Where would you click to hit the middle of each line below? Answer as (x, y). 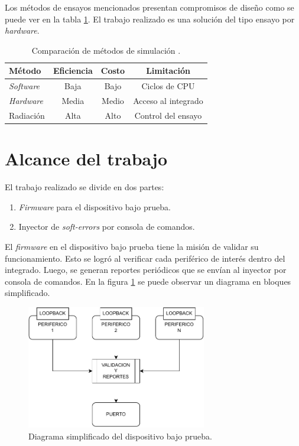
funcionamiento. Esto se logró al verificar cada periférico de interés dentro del (145, 258)
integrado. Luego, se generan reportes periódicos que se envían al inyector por (146, 270)
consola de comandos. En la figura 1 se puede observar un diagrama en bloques (148, 281)
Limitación (168, 71)
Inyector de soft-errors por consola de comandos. (107, 227)
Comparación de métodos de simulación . (106, 50)
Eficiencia (73, 71)
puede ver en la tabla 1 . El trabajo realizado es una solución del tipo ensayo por (150, 19)
